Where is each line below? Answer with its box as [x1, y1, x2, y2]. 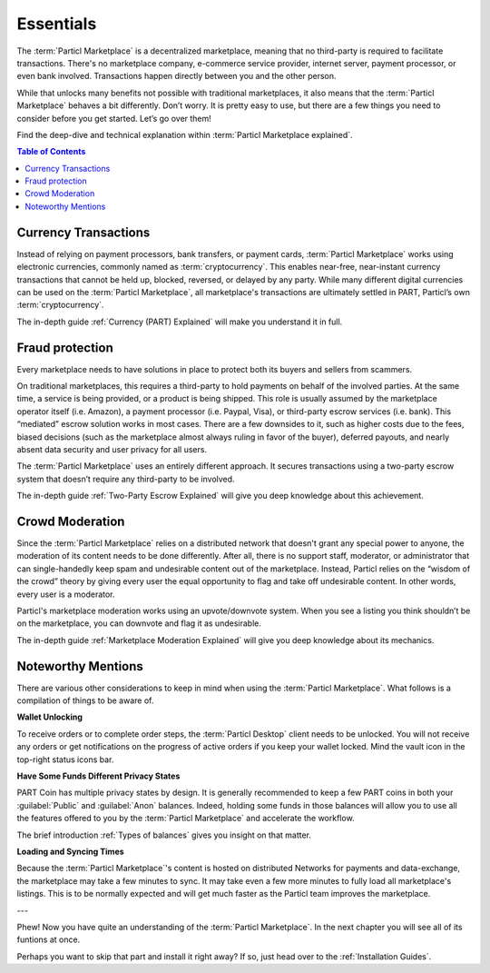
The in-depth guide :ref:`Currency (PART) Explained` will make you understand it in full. [16, 316, 343, 327]
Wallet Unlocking [16, 711, 83, 722]
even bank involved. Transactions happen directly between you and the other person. [16, 71, 337, 82]
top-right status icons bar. [16, 754, 114, 765]
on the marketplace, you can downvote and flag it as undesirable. [16, 618, 262, 629]
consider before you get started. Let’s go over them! [16, 113, 212, 124]
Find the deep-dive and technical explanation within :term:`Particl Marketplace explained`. [16, 129, 353, 140]
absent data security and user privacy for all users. [16, 443, 208, 454]
